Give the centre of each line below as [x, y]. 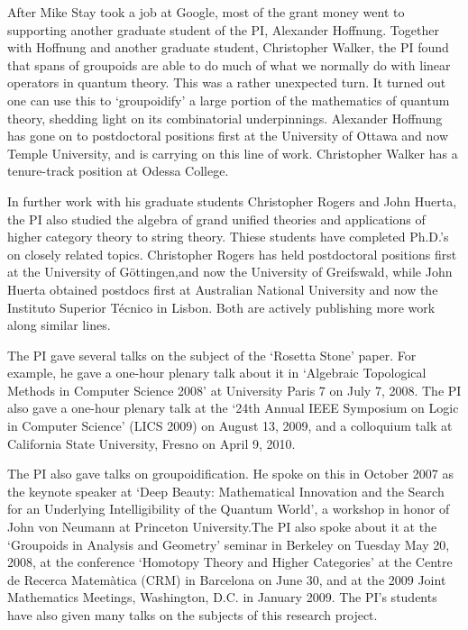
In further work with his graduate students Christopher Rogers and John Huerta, [232, 201]
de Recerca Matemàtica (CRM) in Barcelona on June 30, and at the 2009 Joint [227, 579]
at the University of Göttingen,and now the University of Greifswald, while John [230, 272]
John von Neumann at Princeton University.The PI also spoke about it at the [222, 527]
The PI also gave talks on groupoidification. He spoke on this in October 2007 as [230, 474]
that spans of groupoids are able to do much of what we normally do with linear [229, 64]
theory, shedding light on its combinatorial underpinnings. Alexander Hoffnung [225, 118]
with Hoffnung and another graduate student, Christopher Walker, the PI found [228, 47]
